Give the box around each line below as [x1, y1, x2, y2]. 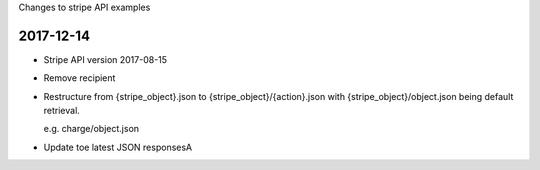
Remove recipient [43, 72, 116, 84]
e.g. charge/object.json [43, 123, 140, 135]
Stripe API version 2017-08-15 [43, 53, 168, 65]
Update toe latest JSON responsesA [43, 141, 193, 153]
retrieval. [43, 105, 80, 117]
